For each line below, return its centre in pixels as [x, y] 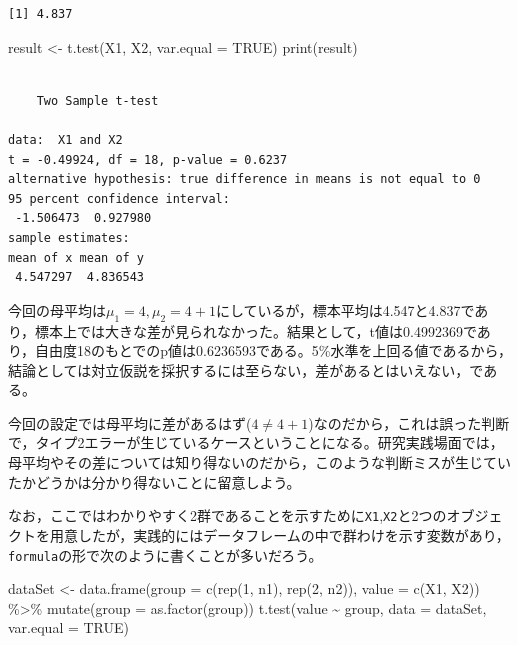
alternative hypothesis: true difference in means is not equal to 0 [244, 179]
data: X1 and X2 [65, 139]
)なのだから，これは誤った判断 [409, 422]
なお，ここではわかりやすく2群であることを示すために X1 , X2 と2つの [227, 515]
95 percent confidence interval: [119, 198]
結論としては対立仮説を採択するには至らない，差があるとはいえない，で [246, 369]
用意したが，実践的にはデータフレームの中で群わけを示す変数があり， [279, 534]
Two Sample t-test [97, 100]
